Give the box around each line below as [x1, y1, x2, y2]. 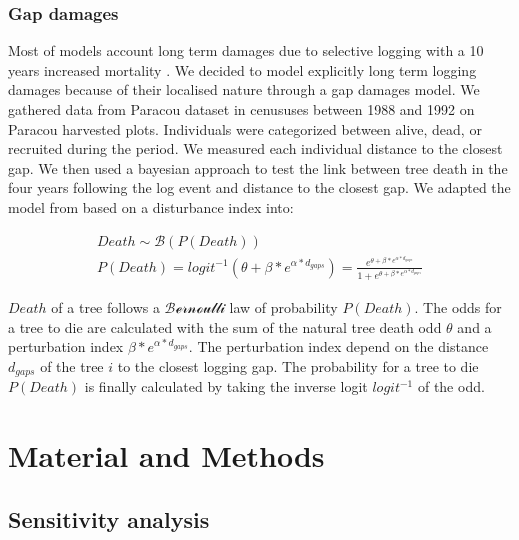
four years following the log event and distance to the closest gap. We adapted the [8, 177, 511, 198]
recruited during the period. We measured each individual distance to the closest [8, 138, 503, 159]
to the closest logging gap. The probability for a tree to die [117, 355, 479, 376]
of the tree [40, 355, 104, 376]
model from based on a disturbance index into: [8, 196, 294, 217]
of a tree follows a [51, 296, 160, 317]
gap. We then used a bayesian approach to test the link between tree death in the [8, 157, 508, 178]
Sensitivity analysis [8, 503, 210, 534]
